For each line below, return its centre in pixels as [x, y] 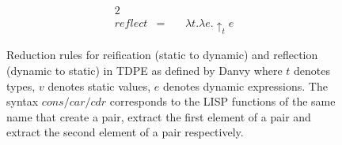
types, [21, 86]
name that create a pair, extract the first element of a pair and [159, 116]
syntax [23, 101]
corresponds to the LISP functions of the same [222, 101]
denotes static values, [99, 86]
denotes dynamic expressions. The [245, 86]
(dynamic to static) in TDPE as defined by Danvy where [144, 70]
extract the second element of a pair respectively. [125, 132]
